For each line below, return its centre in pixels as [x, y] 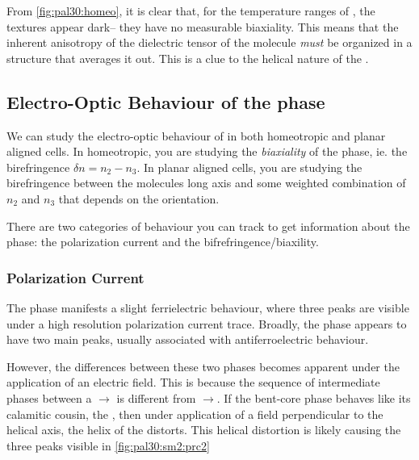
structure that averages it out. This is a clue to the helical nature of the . [188, 58]
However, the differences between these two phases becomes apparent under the [203, 366]
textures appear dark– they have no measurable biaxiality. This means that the [203, 26]
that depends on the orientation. [139, 198]
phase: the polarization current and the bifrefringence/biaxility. [163, 242]
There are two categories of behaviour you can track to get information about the [208, 226]
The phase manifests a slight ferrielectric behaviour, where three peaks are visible [208, 307]
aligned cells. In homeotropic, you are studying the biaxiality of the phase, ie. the [207, 151]
